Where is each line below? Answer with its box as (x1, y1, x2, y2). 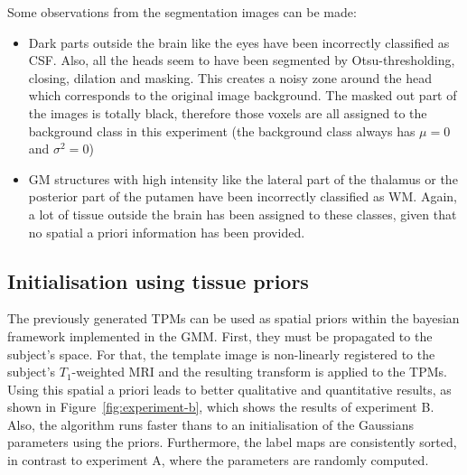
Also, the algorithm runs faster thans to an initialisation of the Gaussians (7, 414, 415, 433)
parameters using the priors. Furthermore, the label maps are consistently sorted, (7, 433, 457, 452)
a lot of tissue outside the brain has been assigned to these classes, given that (28, 204, 457, 223)
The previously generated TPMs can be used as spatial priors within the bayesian (7, 309, 460, 328)
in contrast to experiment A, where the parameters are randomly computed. (7, 451, 429, 470)
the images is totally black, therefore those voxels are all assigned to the (28, 103, 427, 122)
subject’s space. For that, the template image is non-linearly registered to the (7, 344, 435, 363)
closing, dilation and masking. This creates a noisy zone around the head (28, 68, 432, 87)
